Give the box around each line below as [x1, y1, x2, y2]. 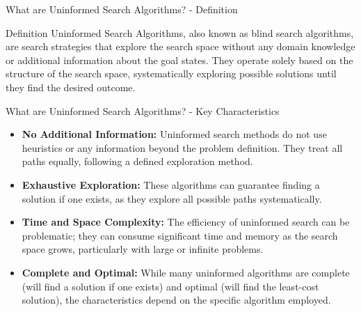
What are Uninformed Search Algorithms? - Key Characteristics [6, 103, 280, 118]
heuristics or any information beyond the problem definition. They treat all [22, 140, 343, 155]
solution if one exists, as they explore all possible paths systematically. [22, 191, 322, 205]
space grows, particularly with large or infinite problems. [22, 242, 264, 256]
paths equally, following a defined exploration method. [22, 154, 253, 169]
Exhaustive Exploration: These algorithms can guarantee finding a [22, 177, 320, 192]
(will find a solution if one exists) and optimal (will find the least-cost [22, 279, 319, 293]
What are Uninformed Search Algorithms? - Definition [6, 2, 238, 16]
